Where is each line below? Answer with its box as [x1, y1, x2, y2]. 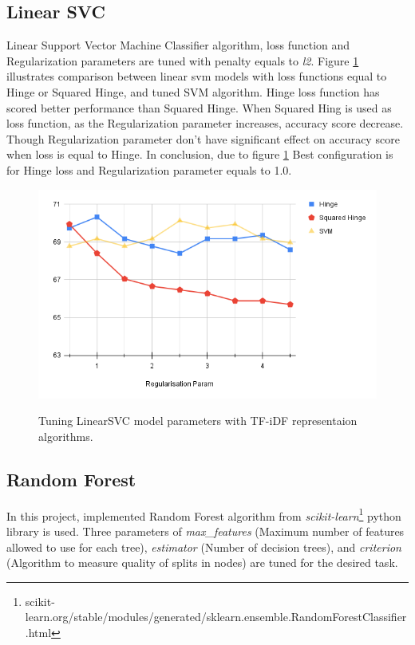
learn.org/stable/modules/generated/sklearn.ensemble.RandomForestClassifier [25, 608, 407, 625]
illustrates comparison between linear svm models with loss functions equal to [6, 68, 387, 85]
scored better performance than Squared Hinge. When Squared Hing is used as [6, 99, 392, 116]
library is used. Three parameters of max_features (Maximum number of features [6, 522, 405, 539]
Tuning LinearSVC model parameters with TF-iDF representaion [38, 412, 358, 429]
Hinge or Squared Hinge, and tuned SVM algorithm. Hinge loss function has [6, 83, 380, 100]
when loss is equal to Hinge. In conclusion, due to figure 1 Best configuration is [6, 146, 393, 163]
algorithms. [38, 427, 93, 444]
